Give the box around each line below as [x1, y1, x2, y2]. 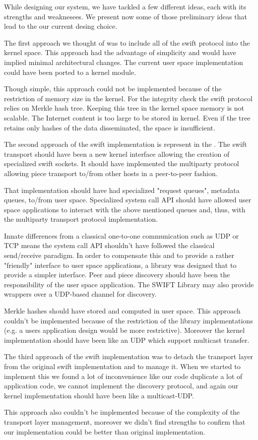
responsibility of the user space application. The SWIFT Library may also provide [4, 279, 254, 289]
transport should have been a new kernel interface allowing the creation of [4, 148, 230, 159]
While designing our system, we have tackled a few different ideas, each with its [4, 1, 247, 11]
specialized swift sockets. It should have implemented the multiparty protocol [4, 158, 239, 169]
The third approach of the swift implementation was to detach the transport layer [4, 351, 254, 362]
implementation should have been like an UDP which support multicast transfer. [4, 334, 250, 345]
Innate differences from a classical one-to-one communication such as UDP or [4, 230, 239, 241]
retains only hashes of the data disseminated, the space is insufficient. [4, 122, 215, 132]
